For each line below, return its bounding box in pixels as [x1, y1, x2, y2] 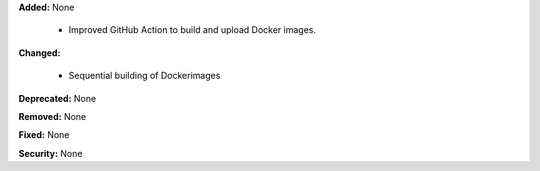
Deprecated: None [18, 92, 97, 104]
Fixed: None [18, 129, 70, 141]
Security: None [18, 147, 83, 159]
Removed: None [18, 110, 87, 122]
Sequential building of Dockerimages [68, 70, 221, 82]
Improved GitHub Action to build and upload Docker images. [68, 24, 317, 36]
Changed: [18, 46, 61, 59]
